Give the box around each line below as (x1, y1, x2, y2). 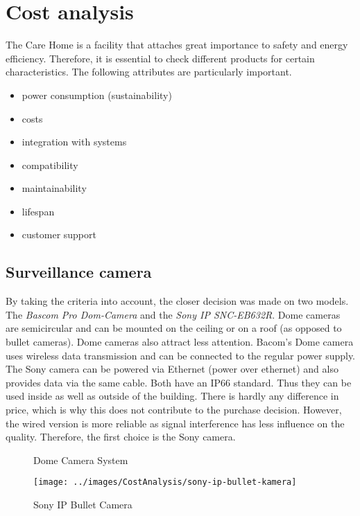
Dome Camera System (33, 452, 128, 467)
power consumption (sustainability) (22, 87, 172, 102)
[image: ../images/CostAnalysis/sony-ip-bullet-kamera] (33, 477, 297, 488)
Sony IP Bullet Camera (33, 497, 132, 512)
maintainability (22, 181, 87, 195)
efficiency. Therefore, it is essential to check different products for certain (6, 51, 315, 65)
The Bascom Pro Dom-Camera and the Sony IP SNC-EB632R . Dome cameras (6, 307, 341, 321)
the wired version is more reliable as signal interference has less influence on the (6, 416, 345, 430)
